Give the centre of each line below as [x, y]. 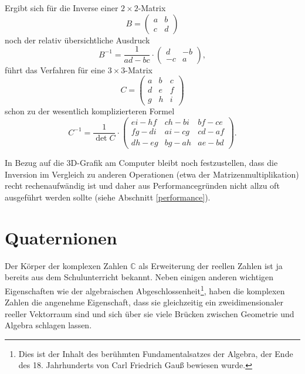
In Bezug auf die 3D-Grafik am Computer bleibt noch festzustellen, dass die [141, 163]
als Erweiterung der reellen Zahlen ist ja [211, 265]
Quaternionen [61, 237]
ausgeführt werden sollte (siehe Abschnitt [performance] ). [108, 197]
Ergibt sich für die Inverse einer [62, 8]
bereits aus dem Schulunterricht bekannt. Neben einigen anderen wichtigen [139, 277]
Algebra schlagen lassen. [48, 325]
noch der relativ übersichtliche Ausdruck [77, 40]
